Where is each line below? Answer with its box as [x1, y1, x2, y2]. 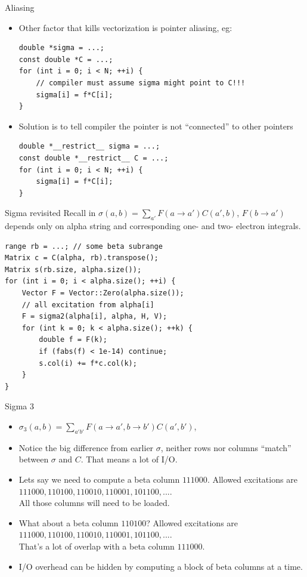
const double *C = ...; [18, 55, 113, 64]
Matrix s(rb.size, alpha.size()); [5, 265, 142, 274]
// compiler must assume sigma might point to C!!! [36, 78, 246, 87]
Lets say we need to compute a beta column [18, 473, 180, 485]
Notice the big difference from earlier [18, 441, 154, 453]
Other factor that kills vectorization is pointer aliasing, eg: [18, 21, 232, 33]
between [18, 453, 49, 465]
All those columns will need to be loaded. [18, 496, 170, 509]
